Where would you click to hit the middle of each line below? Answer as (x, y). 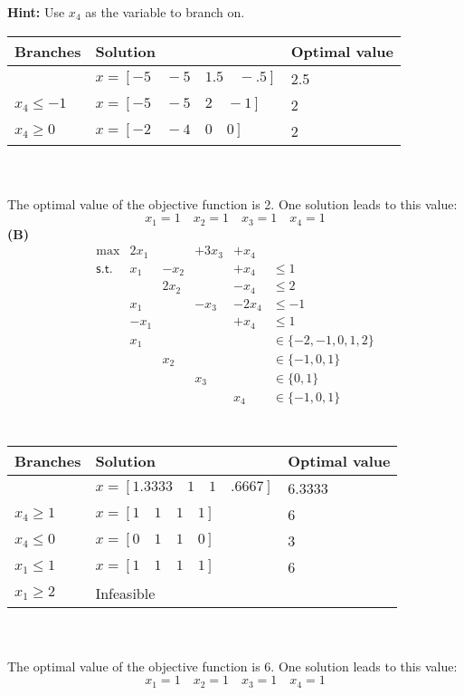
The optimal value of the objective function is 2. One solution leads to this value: (232, 203)
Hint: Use (36, 12)
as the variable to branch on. (165, 12)
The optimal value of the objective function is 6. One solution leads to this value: (232, 666)
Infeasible (125, 593)
